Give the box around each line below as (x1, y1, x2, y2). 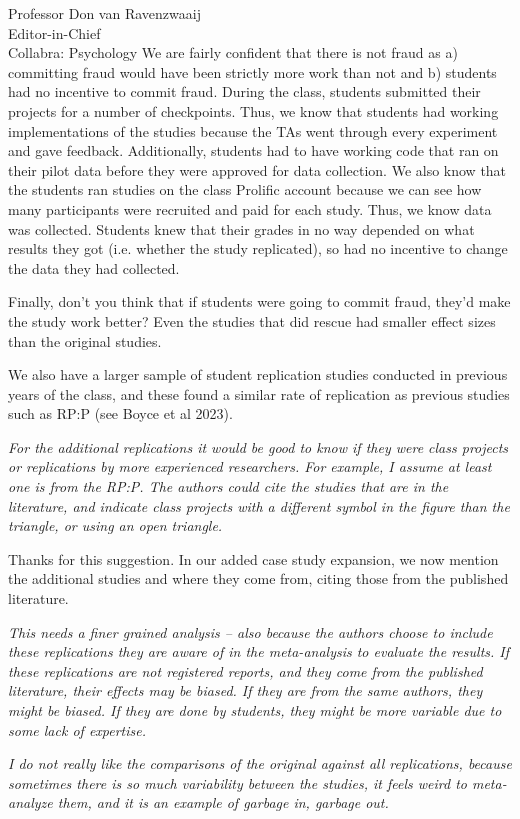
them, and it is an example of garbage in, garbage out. (57, 792, 389, 813)
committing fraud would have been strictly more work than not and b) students (8, 61, 497, 82)
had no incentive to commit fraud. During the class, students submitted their (8, 81, 481, 102)
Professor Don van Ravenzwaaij (8, 3, 201, 23)
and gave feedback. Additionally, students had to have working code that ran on (8, 140, 499, 161)
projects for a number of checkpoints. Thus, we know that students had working (8, 100, 499, 121)
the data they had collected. (8, 257, 180, 278)
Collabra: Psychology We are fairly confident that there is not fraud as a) (8, 42, 458, 63)
